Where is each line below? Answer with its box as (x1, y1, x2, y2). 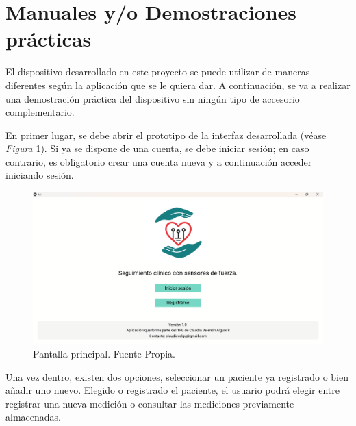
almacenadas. (5, 410, 61, 424)
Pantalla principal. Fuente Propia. (33, 347, 175, 360)
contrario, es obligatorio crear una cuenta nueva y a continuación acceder (5, 154, 312, 168)
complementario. (5, 105, 75, 119)
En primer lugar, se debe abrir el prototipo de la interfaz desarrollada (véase (5, 127, 327, 142)
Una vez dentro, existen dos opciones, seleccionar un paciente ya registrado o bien (5, 369, 349, 384)
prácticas (5, 25, 92, 53)
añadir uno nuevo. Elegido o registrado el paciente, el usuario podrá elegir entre (5, 383, 340, 397)
